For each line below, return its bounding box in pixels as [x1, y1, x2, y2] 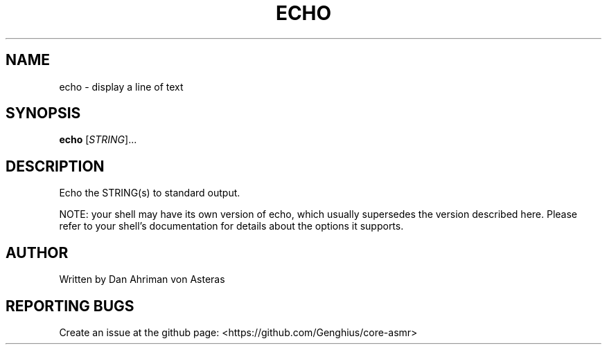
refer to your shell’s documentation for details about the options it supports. [59, 220, 404, 232]
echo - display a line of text [59, 80, 184, 93]
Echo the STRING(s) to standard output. [59, 187, 240, 199]
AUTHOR [6, 243, 69, 261]
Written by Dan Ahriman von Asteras [59, 273, 225, 286]
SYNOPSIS [6, 104, 81, 122]
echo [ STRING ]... [59, 133, 137, 146]
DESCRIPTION [6, 157, 105, 175]
